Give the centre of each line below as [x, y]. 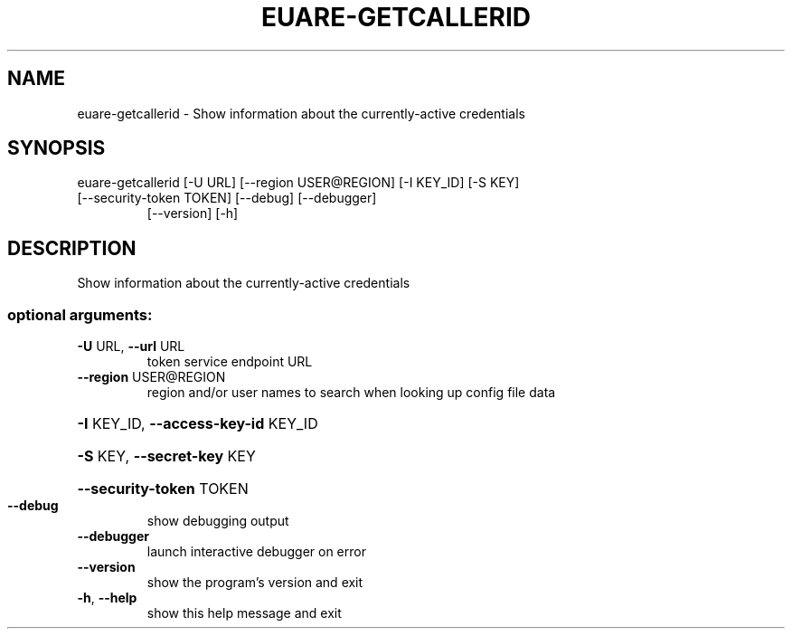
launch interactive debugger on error [256, 552]
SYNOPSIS [57, 148]
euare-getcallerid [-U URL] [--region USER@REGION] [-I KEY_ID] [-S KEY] [298, 183]
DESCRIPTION [72, 248]
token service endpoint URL [230, 362]
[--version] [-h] [193, 214]
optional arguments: [80, 314]
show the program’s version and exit [255, 583]
